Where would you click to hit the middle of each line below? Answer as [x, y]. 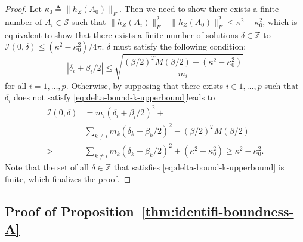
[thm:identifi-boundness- [217, 211]
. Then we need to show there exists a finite [199, 8]
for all [16, 85]
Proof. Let [23, 8]
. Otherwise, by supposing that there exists [144, 85]
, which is [280, 21]
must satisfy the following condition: [180, 46]
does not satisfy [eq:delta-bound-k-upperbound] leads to [115, 97]
